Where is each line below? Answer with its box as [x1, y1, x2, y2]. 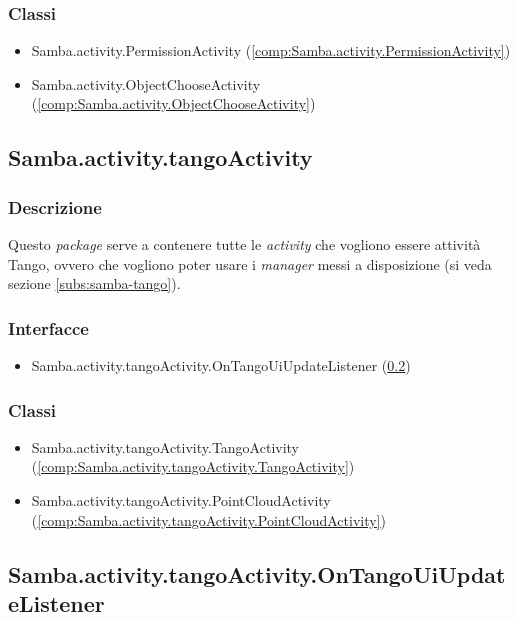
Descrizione [8, 194, 102, 219]
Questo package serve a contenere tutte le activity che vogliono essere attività [8, 234, 481, 254]
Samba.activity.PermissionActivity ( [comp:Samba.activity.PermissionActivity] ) [31, 40, 511, 61]
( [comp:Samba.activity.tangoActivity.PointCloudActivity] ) [31, 509, 386, 530]
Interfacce [8, 315, 89, 340]
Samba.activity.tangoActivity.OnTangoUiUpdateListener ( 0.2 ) [31, 355, 411, 375]
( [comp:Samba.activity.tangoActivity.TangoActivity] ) [31, 456, 355, 477]
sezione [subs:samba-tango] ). [8, 273, 181, 294]
